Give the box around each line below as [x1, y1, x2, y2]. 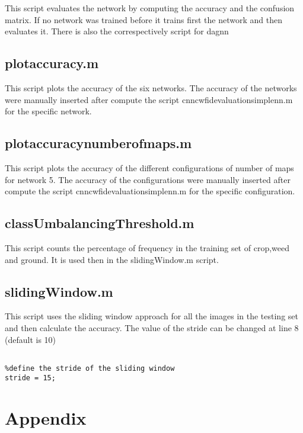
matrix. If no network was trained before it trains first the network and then [5, 13, 282, 25]
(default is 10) [5, 333, 56, 345]
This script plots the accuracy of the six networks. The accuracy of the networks [5, 81, 297, 94]
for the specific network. [5, 105, 92, 117]
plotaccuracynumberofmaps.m [5, 134, 192, 152]
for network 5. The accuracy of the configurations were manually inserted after [5, 173, 291, 185]
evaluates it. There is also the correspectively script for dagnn [5, 25, 229, 37]
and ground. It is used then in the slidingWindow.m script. [5, 253, 219, 265]
